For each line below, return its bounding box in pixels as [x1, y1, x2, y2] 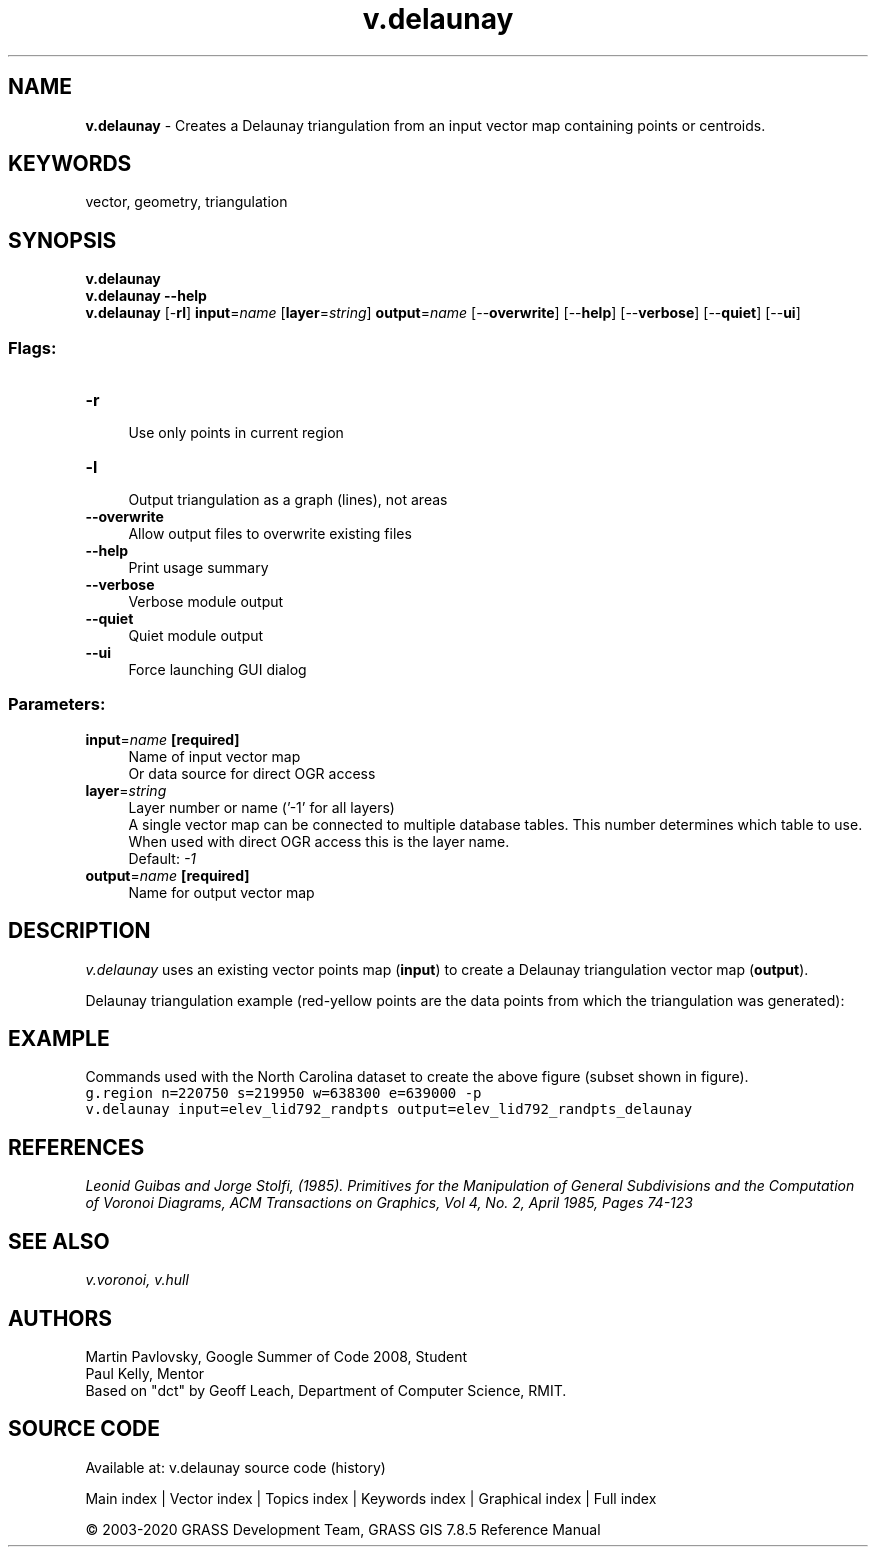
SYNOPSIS [8, 227, 117, 253]
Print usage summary [128, 559, 269, 577]
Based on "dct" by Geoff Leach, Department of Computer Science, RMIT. [85, 1382, 567, 1399]
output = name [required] [85, 866, 250, 884]
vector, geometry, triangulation [85, 193, 288, 211]
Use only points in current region [128, 424, 344, 442]
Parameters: [8, 694, 106, 715]
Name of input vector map [128, 747, 301, 765]
